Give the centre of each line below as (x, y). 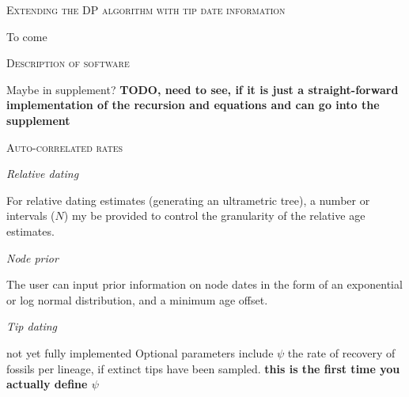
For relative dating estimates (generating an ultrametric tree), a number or (188, 200)
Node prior (32, 257)
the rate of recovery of (341, 352)
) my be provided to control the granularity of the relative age (214, 216)
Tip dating (32, 326)
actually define (47, 384)
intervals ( (31, 216)
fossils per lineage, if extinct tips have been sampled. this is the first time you (203, 368)
